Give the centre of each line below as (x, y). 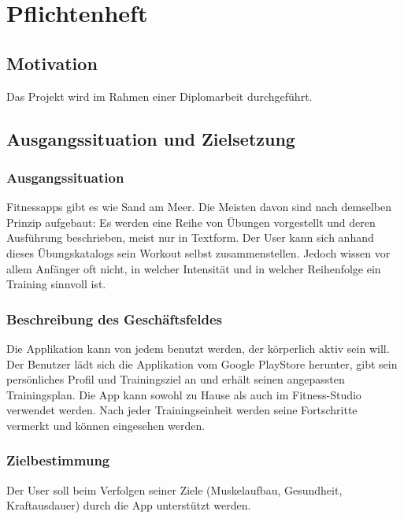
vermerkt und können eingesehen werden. (106, 425)
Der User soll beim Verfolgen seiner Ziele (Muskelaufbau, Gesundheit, (174, 489)
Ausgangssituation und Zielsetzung (151, 138)
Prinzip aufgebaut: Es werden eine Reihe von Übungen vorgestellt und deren (191, 222)
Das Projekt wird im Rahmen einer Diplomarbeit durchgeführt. (159, 96)
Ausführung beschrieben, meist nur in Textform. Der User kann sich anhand (190, 237)
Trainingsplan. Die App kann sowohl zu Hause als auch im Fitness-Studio (184, 394)
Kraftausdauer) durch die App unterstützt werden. (129, 505)
